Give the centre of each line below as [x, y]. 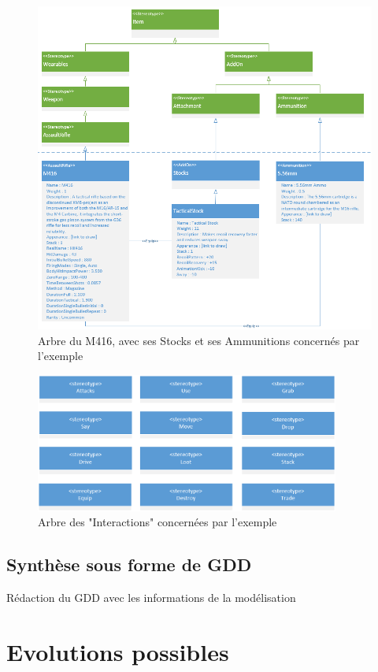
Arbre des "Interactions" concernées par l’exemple [157, 522]
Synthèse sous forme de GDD [129, 564]
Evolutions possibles [118, 652]
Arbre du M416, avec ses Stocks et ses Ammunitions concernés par [199, 340]
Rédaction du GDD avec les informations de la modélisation [151, 598]
